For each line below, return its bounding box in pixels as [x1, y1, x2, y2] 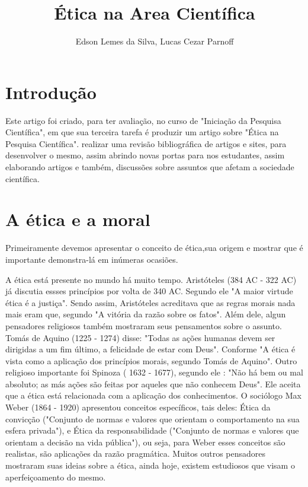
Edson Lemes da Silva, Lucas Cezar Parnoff [75, 35, 234, 47]
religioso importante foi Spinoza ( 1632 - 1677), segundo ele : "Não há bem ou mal [5, 366, 303, 378]
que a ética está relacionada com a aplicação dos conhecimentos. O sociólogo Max [5, 389, 301, 402]
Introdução [5, 79, 97, 104]
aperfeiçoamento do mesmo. [5, 470, 106, 483]
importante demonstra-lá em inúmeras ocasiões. [5, 253, 178, 265]
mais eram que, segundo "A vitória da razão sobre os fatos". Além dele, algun [5, 308, 286, 320]
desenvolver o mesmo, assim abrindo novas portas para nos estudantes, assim [5, 149, 285, 161]
